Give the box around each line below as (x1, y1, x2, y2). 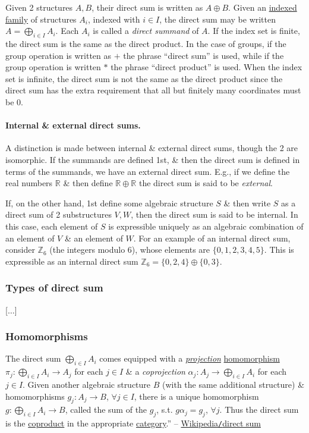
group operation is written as (5, 49, 112, 61)
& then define (63, 177, 113, 189)
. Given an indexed (228, 1, 297, 13)
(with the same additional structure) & (162, 378, 305, 390)
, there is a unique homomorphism (134, 390, 259, 402)
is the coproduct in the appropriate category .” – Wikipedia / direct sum (5, 417, 261, 429)
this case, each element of (5, 219, 98, 232)
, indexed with (87, 12, 140, 25)
